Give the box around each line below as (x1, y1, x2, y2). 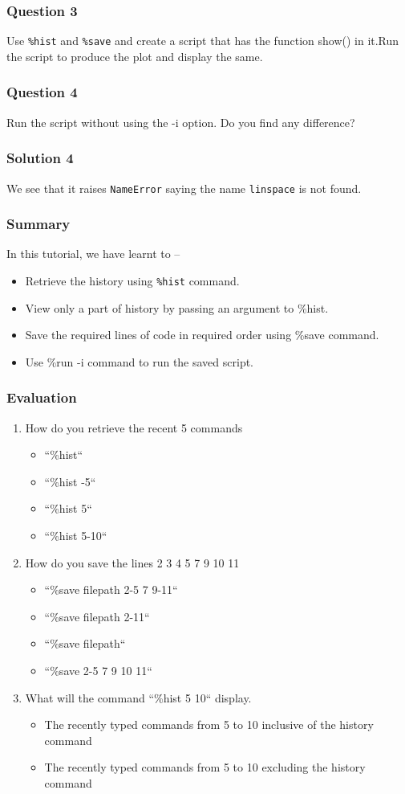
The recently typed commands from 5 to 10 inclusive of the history (44, 716, 374, 733)
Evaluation (6, 387, 77, 407)
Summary (6, 214, 71, 234)
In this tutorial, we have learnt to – (6, 245, 180, 262)
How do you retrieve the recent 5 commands (25, 419, 243, 436)
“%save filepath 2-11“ (44, 608, 150, 624)
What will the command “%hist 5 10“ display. (25, 689, 252, 706)
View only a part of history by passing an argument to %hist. (25, 299, 329, 316)
